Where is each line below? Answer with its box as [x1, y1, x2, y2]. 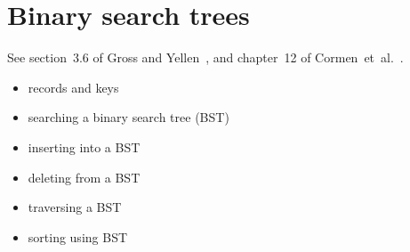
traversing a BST [28, 198, 122, 216]
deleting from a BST [28, 167, 141, 186]
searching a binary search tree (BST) [28, 108, 229, 126]
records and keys [28, 77, 119, 96]
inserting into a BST [28, 137, 141, 156]
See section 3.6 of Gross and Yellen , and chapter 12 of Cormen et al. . [7, 48, 404, 67]
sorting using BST [28, 227, 128, 246]
